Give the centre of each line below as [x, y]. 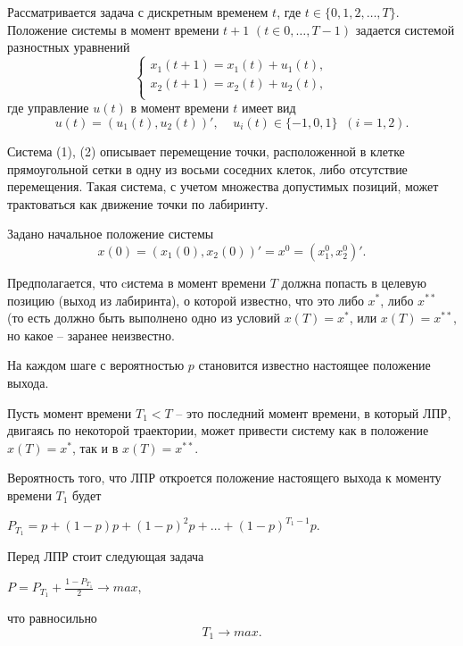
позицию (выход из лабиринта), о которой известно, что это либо [186, 300]
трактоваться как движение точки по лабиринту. [138, 203]
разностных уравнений [69, 47]
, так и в [95, 447]
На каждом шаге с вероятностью [96, 365]
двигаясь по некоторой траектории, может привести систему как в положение [218, 430]
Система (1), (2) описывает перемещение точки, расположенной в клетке [206, 151]
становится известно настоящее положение [314, 365]
